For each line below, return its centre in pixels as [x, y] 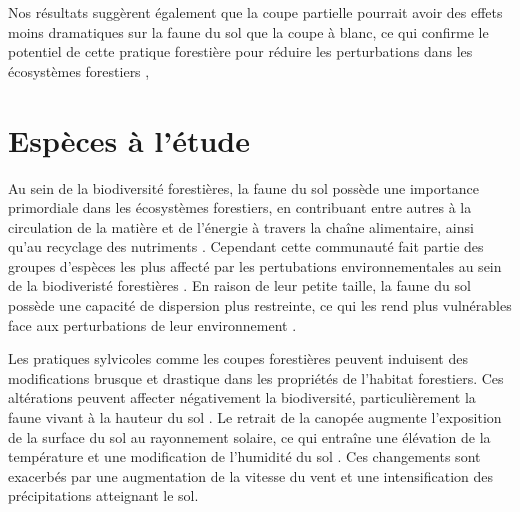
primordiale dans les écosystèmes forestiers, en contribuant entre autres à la [240, 207]
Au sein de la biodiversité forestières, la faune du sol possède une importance [243, 187]
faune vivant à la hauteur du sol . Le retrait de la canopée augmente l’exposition [255, 417]
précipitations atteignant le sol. [103, 495]
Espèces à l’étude [129, 139]
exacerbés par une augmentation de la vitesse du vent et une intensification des [250, 475]
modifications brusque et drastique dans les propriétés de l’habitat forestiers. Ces [256, 377]
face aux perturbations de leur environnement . [152, 324]
